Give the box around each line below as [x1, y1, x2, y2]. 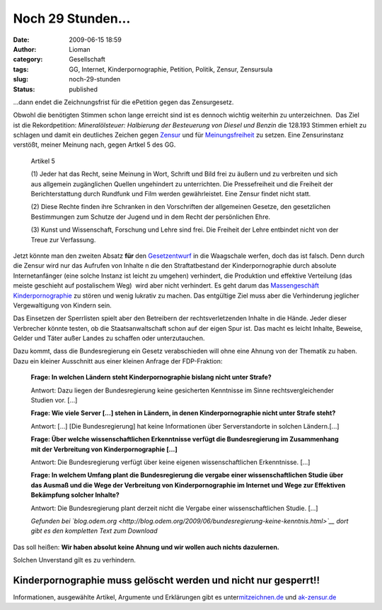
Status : [13, 85, 35, 94]
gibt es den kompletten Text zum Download [30, 526, 158, 535]
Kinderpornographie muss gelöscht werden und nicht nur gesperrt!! [13, 574, 320, 586]
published [69, 85, 98, 94]
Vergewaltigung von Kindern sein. [13, 301, 112, 310]
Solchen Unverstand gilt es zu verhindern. [13, 556, 136, 565]
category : [13, 55, 43, 64]
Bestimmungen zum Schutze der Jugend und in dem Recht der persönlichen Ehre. [30, 213, 271, 221]
